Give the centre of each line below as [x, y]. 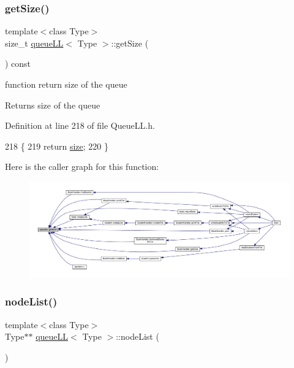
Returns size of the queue [53, 105]
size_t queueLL [34, 43]
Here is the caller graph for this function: [82, 167]
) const [18, 63]
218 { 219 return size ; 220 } [57, 146]
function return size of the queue [66, 84]
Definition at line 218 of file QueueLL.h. [80, 125]
